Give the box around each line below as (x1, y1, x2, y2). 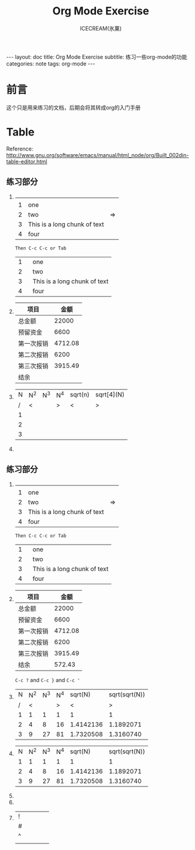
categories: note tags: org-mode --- (6, 60, 95, 67)
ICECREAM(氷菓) (80, 25, 122, 32)
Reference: (6, 145, 34, 152)
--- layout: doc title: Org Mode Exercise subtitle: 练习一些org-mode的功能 (6, 53, 188, 61)
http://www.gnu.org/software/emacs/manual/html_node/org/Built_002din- (6, 151, 189, 158)
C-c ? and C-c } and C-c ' (14, 676, 80, 683)
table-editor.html (6, 158, 47, 165)
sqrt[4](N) (95, 391, 125, 399)
